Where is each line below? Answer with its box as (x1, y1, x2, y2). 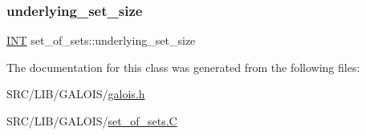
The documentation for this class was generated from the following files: (6, 58, 360, 75)
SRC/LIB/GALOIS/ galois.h (6, 85, 145, 102)
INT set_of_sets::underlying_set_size (6, 32, 196, 49)
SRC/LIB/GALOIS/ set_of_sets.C (6, 113, 177, 129)
